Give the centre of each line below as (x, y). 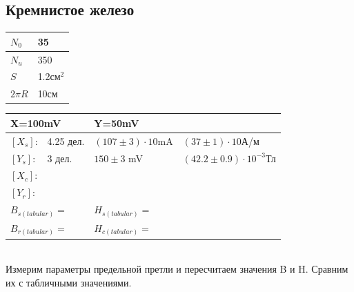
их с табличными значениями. (69, 283)
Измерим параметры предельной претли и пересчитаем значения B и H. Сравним (177, 269)
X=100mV (36, 123)
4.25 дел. (66, 140)
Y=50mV (117, 123)
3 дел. (60, 158)
